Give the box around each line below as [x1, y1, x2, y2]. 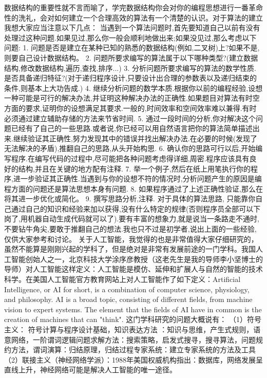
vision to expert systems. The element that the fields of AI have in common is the [4, 304, 262, 314]
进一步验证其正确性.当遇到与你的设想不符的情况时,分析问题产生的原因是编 [13, 173, 262, 184]
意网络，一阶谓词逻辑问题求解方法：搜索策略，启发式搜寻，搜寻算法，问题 [4, 334, 256, 345]
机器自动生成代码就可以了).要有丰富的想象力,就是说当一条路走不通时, [27, 213, 260, 224]
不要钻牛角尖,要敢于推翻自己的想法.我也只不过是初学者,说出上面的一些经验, [4, 223, 257, 234]
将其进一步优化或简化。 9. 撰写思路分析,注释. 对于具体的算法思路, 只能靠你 [4, 193, 256, 204]
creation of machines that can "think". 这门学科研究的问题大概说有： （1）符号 [4, 314, 261, 325]
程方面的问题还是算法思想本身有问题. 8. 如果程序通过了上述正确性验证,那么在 [4, 183, 263, 194]
